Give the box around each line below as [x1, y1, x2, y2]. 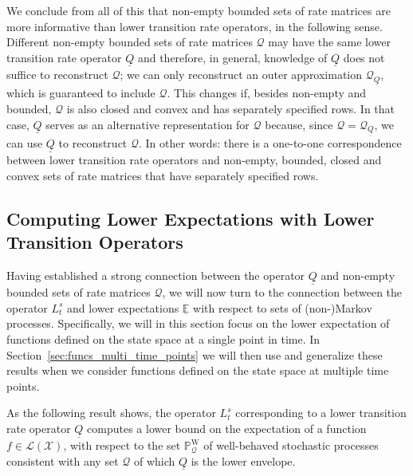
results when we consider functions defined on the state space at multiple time [6, 362, 389, 379]
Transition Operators [6, 230, 183, 254]
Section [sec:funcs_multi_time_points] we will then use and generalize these [6, 346, 383, 363]
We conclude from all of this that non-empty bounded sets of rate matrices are [6, 2, 391, 18]
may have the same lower [268, 33, 391, 50]
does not [343, 49, 385, 65]
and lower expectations [67, 299, 179, 316]
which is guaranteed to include [6, 85, 155, 101]
